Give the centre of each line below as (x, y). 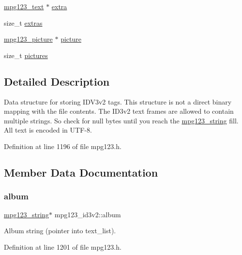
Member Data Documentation (81, 172)
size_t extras (23, 22)
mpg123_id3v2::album (88, 214)
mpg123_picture (28, 39)
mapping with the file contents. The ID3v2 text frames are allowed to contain (119, 111)
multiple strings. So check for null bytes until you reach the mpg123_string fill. (121, 120)
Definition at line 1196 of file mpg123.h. (63, 146)
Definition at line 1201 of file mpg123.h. (63, 247)
